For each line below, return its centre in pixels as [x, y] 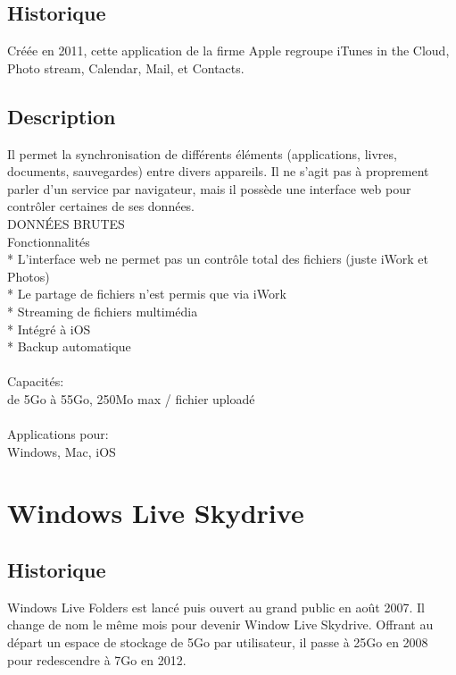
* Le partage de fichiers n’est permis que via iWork [147, 294]
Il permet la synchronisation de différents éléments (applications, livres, [202, 153]
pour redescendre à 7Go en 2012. [97, 659]
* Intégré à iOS [49, 329]
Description [62, 116]
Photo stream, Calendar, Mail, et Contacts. [126, 67]
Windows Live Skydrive [156, 513]
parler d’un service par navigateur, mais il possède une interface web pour [209, 188]
